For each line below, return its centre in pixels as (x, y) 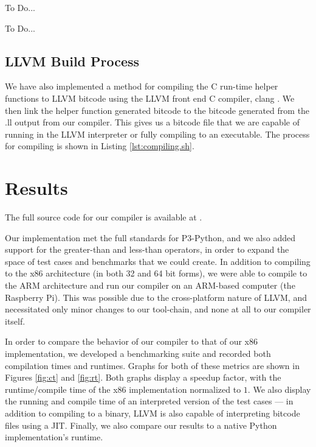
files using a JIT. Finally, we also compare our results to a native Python (141, 425)
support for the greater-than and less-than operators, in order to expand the (147, 249)
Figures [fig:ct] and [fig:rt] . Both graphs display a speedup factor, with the (143, 377)
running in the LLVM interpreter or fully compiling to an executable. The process (157, 134)
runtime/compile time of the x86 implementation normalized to (123, 389)
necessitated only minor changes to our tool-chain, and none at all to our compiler (158, 309)
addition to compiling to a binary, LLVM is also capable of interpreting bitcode (153, 413)
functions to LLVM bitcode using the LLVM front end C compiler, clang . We (150, 98)
